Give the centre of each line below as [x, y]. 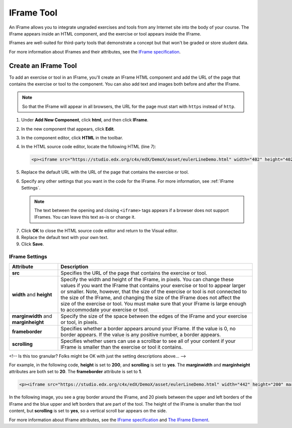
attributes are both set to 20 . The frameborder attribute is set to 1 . [75, 372]
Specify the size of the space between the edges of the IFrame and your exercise [154, 316]
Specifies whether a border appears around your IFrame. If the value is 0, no [148, 328]
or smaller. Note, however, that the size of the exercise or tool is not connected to [154, 291]
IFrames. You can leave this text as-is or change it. [85, 217]
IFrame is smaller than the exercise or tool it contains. [122, 347]
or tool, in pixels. [80, 322]
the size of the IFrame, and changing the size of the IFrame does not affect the [150, 297]
